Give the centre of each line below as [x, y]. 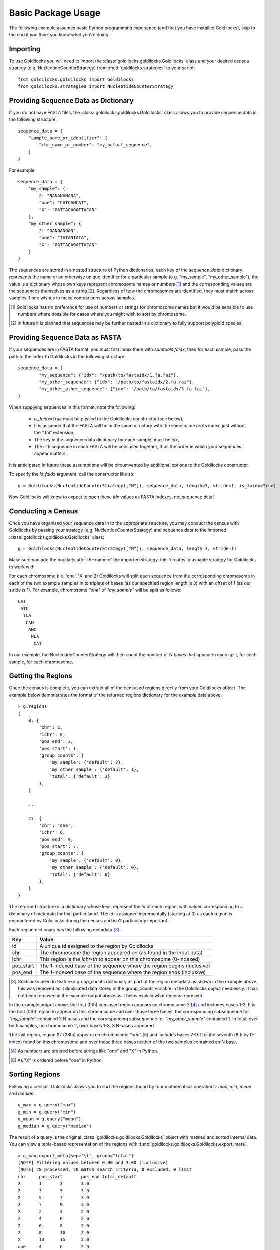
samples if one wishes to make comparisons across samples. [72, 298]
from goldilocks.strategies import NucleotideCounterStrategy [96, 87]
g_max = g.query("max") [47, 1105]
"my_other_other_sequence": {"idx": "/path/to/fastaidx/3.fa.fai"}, [125, 389]
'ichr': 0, [52, 734]
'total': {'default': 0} [80, 874]
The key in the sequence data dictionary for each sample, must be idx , [107, 439]
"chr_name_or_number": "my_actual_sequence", [96, 145]
